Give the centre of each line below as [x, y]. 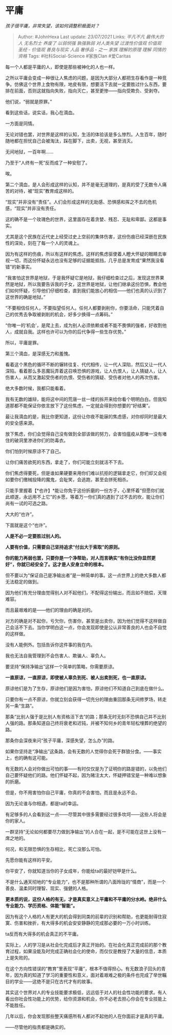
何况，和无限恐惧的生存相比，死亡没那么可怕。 [55, 849]
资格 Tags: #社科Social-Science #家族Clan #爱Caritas [74, 56]
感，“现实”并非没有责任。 [32, 208]
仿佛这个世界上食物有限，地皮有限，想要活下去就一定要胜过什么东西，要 [90, 84]
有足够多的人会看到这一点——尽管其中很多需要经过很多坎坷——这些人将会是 [86, 814]
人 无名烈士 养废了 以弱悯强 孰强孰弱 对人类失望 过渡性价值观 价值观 [90, 43]
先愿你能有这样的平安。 [30, 860]
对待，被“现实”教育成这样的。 [45, 191]
